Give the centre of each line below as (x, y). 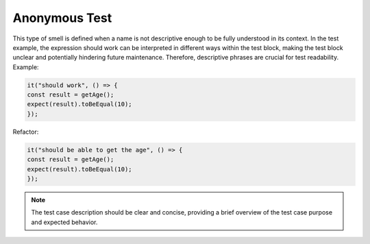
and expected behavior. (64, 222)
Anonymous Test (62, 18)
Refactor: (26, 132)
